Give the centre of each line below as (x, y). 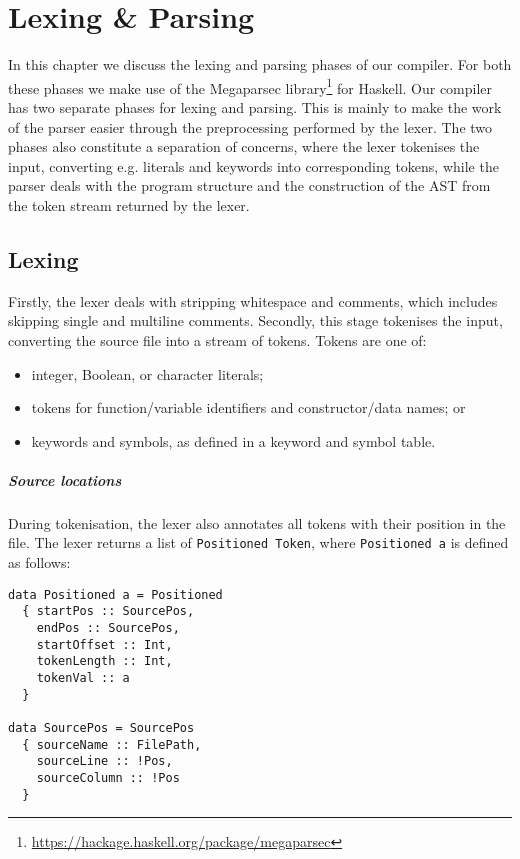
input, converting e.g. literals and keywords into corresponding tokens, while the (253, 165)
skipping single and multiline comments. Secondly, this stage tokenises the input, (255, 320)
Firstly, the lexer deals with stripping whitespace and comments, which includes (253, 300)
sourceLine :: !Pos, (104, 761)
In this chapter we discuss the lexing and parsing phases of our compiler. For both (260, 64)
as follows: (39, 562)
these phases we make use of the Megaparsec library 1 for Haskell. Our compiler (250, 86)
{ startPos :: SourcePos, (108, 611)
